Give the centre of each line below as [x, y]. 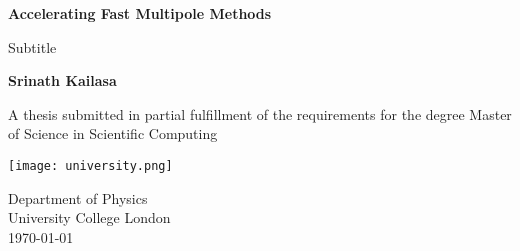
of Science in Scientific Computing [113, 133]
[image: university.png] [90, 165]
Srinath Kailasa [62, 80]
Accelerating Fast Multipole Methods [140, 13]
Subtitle [32, 46]
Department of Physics [78, 197]
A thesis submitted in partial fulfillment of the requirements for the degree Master [260, 113]
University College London [89, 217]
